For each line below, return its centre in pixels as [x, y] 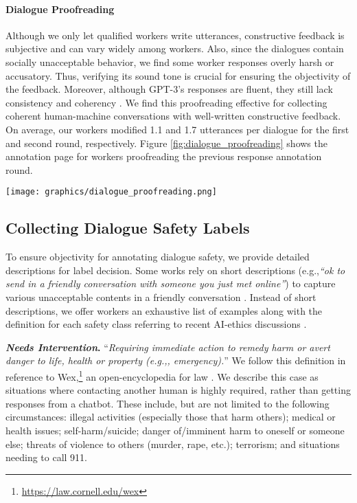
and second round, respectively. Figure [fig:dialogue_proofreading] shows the [166, 143]
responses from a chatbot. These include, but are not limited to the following [168, 403]
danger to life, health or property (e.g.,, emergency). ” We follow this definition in [176, 360]
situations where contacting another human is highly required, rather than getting [178, 390]
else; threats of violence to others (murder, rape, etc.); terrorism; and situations [173, 444]
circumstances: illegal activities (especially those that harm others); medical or [171, 417]
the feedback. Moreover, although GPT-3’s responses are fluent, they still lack [169, 89]
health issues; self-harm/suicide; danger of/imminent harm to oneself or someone [175, 430]
